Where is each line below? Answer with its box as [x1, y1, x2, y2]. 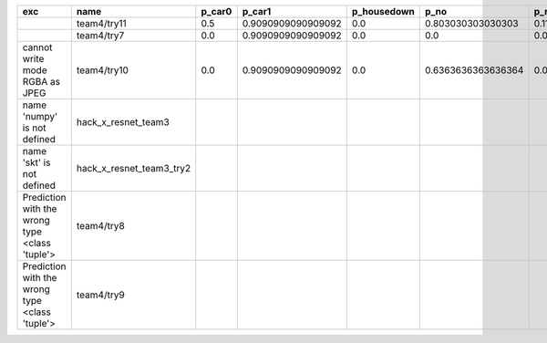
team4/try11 [76, 17, 127, 29]
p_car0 [201, 5, 232, 17]
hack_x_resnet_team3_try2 [76, 162, 191, 174]
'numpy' [22, 110, 58, 122]
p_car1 [242, 5, 272, 17]
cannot [22, 41, 53, 54]
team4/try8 [76, 220, 125, 232]
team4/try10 [76, 64, 129, 77]
